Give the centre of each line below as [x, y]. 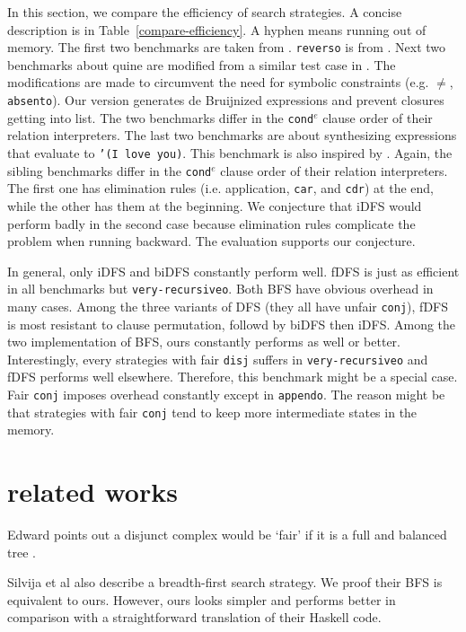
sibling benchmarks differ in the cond [110, 170]
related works [92, 492]
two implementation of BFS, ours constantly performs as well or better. [204, 342]
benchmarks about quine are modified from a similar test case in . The [202, 64]
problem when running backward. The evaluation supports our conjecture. [211, 241]
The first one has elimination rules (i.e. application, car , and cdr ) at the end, [220, 188]
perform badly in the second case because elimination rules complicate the [211, 223]
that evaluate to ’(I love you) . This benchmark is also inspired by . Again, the [230, 152]
